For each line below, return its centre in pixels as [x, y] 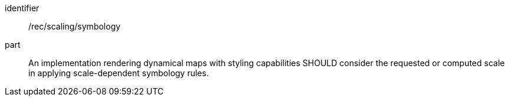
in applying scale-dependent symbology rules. [119, 73]
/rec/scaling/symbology [75, 26]
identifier [22, 8]
